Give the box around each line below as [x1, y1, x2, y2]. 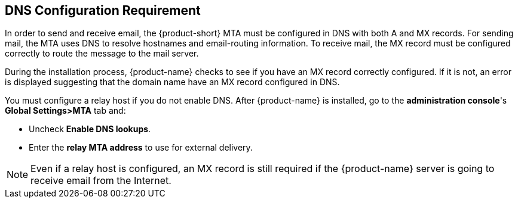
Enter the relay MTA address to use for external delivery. [29, 142, 253, 153]
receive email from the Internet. [30, 174, 171, 187]
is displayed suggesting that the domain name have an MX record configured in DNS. [5, 77, 340, 88]
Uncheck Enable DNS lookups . [29, 124, 151, 135]
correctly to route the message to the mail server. [5, 48, 199, 59]
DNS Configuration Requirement [5, 3, 201, 18]
